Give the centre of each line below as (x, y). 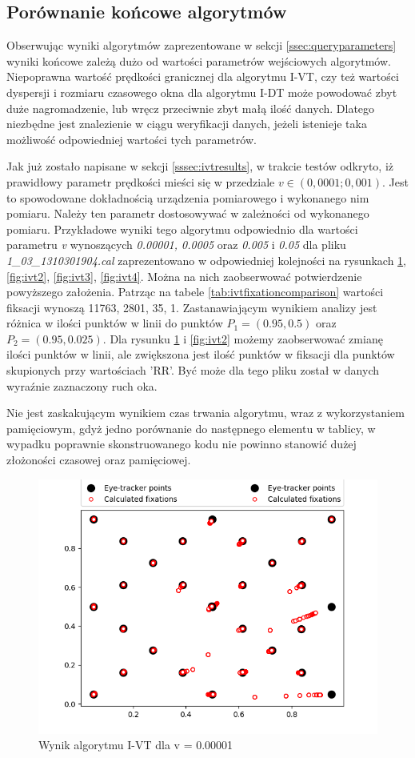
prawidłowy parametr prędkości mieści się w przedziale (141, 181)
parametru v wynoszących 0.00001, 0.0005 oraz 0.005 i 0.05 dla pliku (176, 245)
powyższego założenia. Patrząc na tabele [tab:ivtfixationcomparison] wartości (195, 292)
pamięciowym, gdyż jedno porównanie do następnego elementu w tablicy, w (191, 428)
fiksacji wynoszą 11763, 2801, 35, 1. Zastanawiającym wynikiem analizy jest (192, 307)
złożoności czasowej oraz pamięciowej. (99, 460)
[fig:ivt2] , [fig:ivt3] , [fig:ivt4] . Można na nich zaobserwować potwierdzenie (184, 276)
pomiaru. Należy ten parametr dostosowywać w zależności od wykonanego (188, 213)
